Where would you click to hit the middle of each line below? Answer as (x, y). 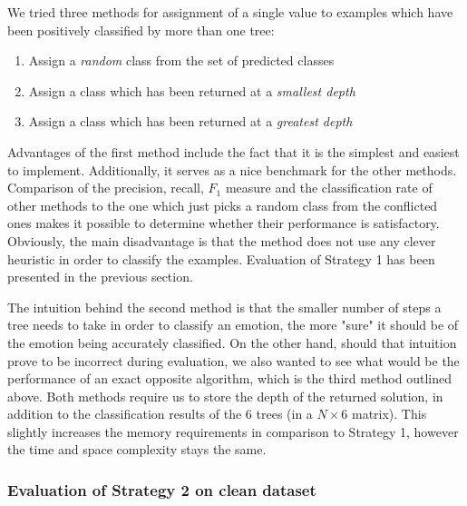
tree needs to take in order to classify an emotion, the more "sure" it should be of (233, 325)
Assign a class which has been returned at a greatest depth (190, 121)
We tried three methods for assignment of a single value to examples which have (230, 12)
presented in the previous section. (100, 277)
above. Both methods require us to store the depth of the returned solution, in (225, 396)
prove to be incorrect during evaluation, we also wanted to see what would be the (233, 360)
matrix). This (389, 414)
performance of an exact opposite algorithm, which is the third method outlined (229, 378)
